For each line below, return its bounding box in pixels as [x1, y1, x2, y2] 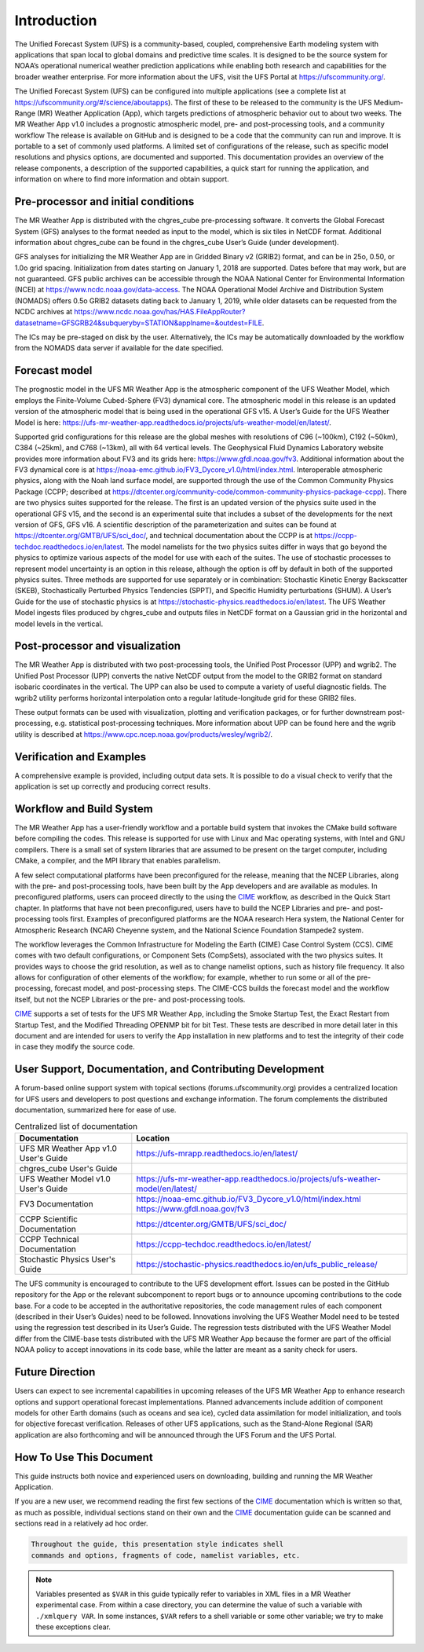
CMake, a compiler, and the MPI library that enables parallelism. [14, 856, 221, 866]
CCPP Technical [19, 1233, 79, 1244]
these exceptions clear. [35, 1622, 111, 1632]
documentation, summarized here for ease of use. [14, 1105, 177, 1115]
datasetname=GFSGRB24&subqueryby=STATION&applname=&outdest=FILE [14, 318, 263, 328]
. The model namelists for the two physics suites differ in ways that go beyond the [122, 542, 388, 551]
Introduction [14, 12, 97, 29]
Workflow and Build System [14, 802, 153, 815]
